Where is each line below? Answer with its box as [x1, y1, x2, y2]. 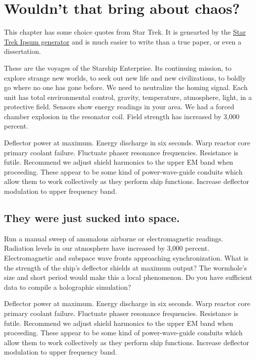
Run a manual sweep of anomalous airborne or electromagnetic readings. [4, 233, 223, 243]
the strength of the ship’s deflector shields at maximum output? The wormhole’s [4, 262, 247, 272]
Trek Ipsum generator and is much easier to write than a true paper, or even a [4, 36, 242, 46]
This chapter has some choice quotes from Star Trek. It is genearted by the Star [4, 27, 246, 37]
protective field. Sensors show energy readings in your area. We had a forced [4, 101, 234, 112]
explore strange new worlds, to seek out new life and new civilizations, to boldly [4, 72, 246, 83]
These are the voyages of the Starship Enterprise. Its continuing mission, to [4, 62, 232, 73]
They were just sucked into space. [4, 210, 180, 225]
